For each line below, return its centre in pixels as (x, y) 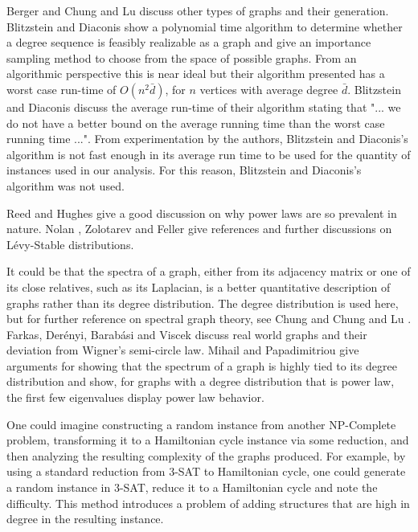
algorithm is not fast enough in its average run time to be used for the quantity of (209, 154)
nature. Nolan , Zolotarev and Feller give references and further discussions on (199, 229)
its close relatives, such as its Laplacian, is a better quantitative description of (199, 286)
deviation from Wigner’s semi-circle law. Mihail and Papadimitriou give (183, 350)
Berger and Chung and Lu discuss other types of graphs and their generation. (198, 10)
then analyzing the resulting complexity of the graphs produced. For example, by (206, 455)
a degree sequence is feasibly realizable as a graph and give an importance (189, 42)
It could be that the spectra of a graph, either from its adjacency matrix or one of (209, 271)
